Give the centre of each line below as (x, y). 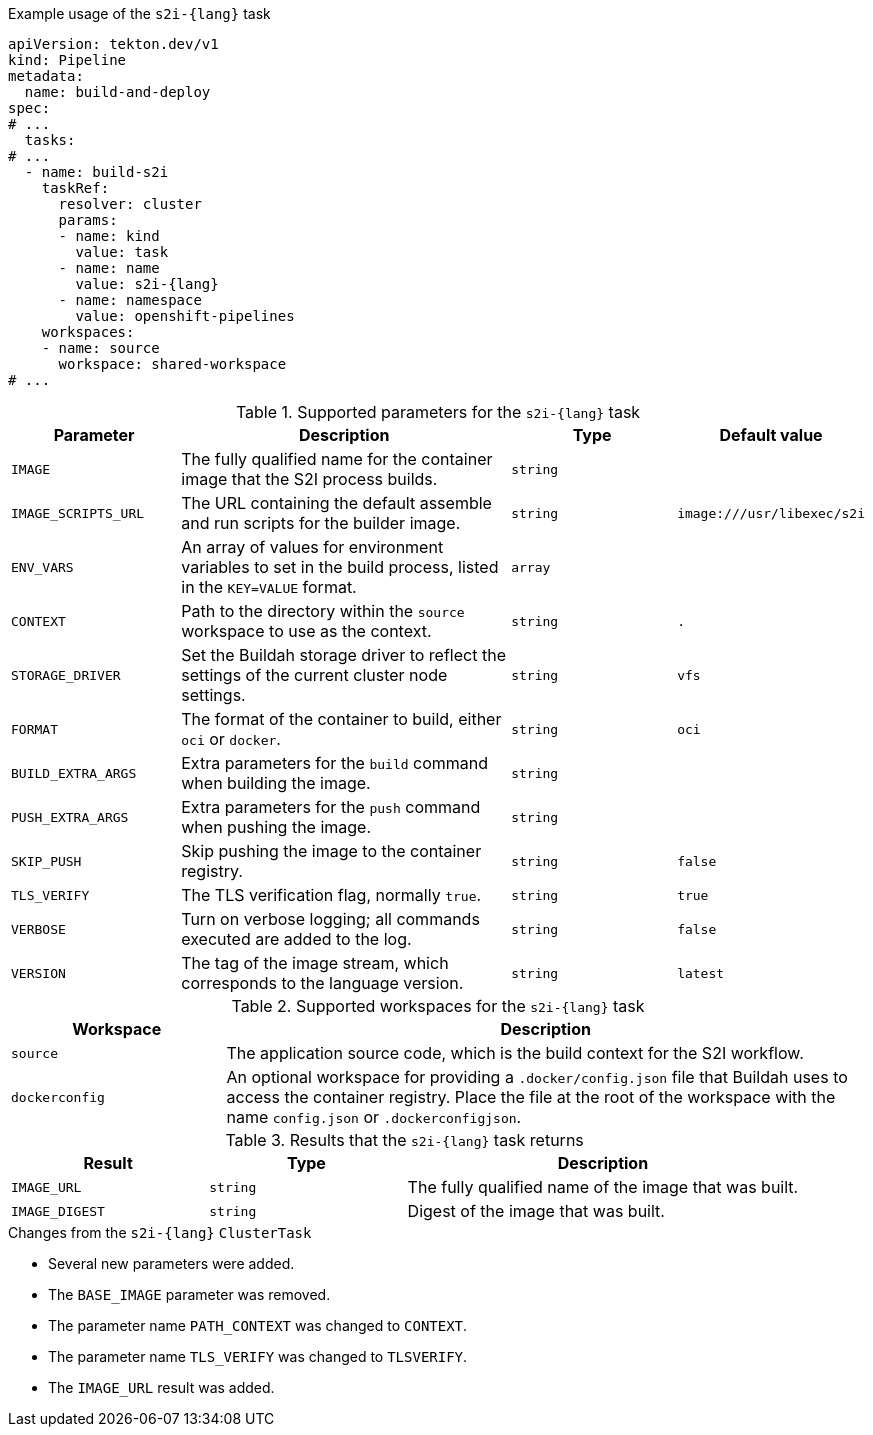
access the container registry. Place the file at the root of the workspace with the (531, 1097)
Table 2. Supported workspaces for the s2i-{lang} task (438, 1006)
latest (701, 973)
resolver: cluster (130, 204)
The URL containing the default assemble (336, 503)
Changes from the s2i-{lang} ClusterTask (160, 1232)
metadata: (46, 76)
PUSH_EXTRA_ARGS (70, 817)
